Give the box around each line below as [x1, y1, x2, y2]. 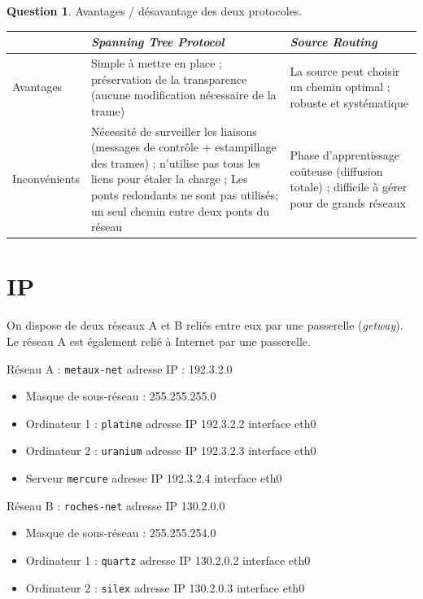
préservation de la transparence [90, 70, 247, 87]
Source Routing [290, 33, 377, 50]
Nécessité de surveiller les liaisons [90, 122, 257, 139]
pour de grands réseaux [290, 194, 406, 211]
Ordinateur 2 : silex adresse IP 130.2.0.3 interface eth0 [25, 579, 305, 596]
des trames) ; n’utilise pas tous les [90, 154, 261, 171]
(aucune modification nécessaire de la [90, 86, 277, 103]
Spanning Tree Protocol [90, 33, 225, 50]
